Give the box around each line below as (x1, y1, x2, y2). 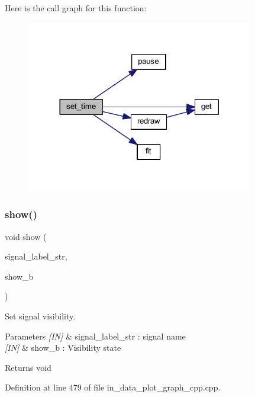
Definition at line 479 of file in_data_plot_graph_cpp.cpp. (5, 381, 221, 393)
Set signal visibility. (5, 309, 76, 322)
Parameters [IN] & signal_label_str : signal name (5, 329, 186, 342)
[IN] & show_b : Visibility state (5, 341, 121, 354)
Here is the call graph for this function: (5, 2, 147, 14)
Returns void (5, 361, 51, 373)
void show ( (5, 230, 47, 242)
